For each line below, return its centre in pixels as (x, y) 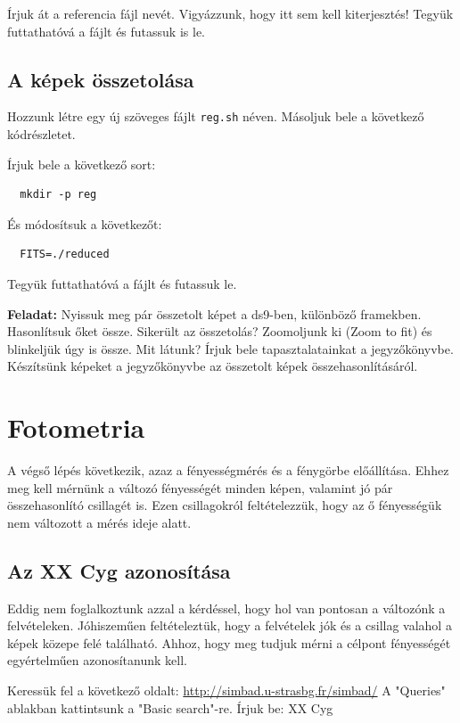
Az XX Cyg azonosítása (119, 570)
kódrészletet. (41, 134)
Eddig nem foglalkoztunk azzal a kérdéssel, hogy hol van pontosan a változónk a (226, 608)
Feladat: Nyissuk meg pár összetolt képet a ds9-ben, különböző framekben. (214, 313)
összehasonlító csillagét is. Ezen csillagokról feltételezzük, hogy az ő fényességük (225, 505)
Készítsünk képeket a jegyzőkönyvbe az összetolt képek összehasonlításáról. (213, 366)
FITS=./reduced (65, 255)
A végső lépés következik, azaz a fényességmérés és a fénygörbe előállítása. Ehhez (228, 470)
